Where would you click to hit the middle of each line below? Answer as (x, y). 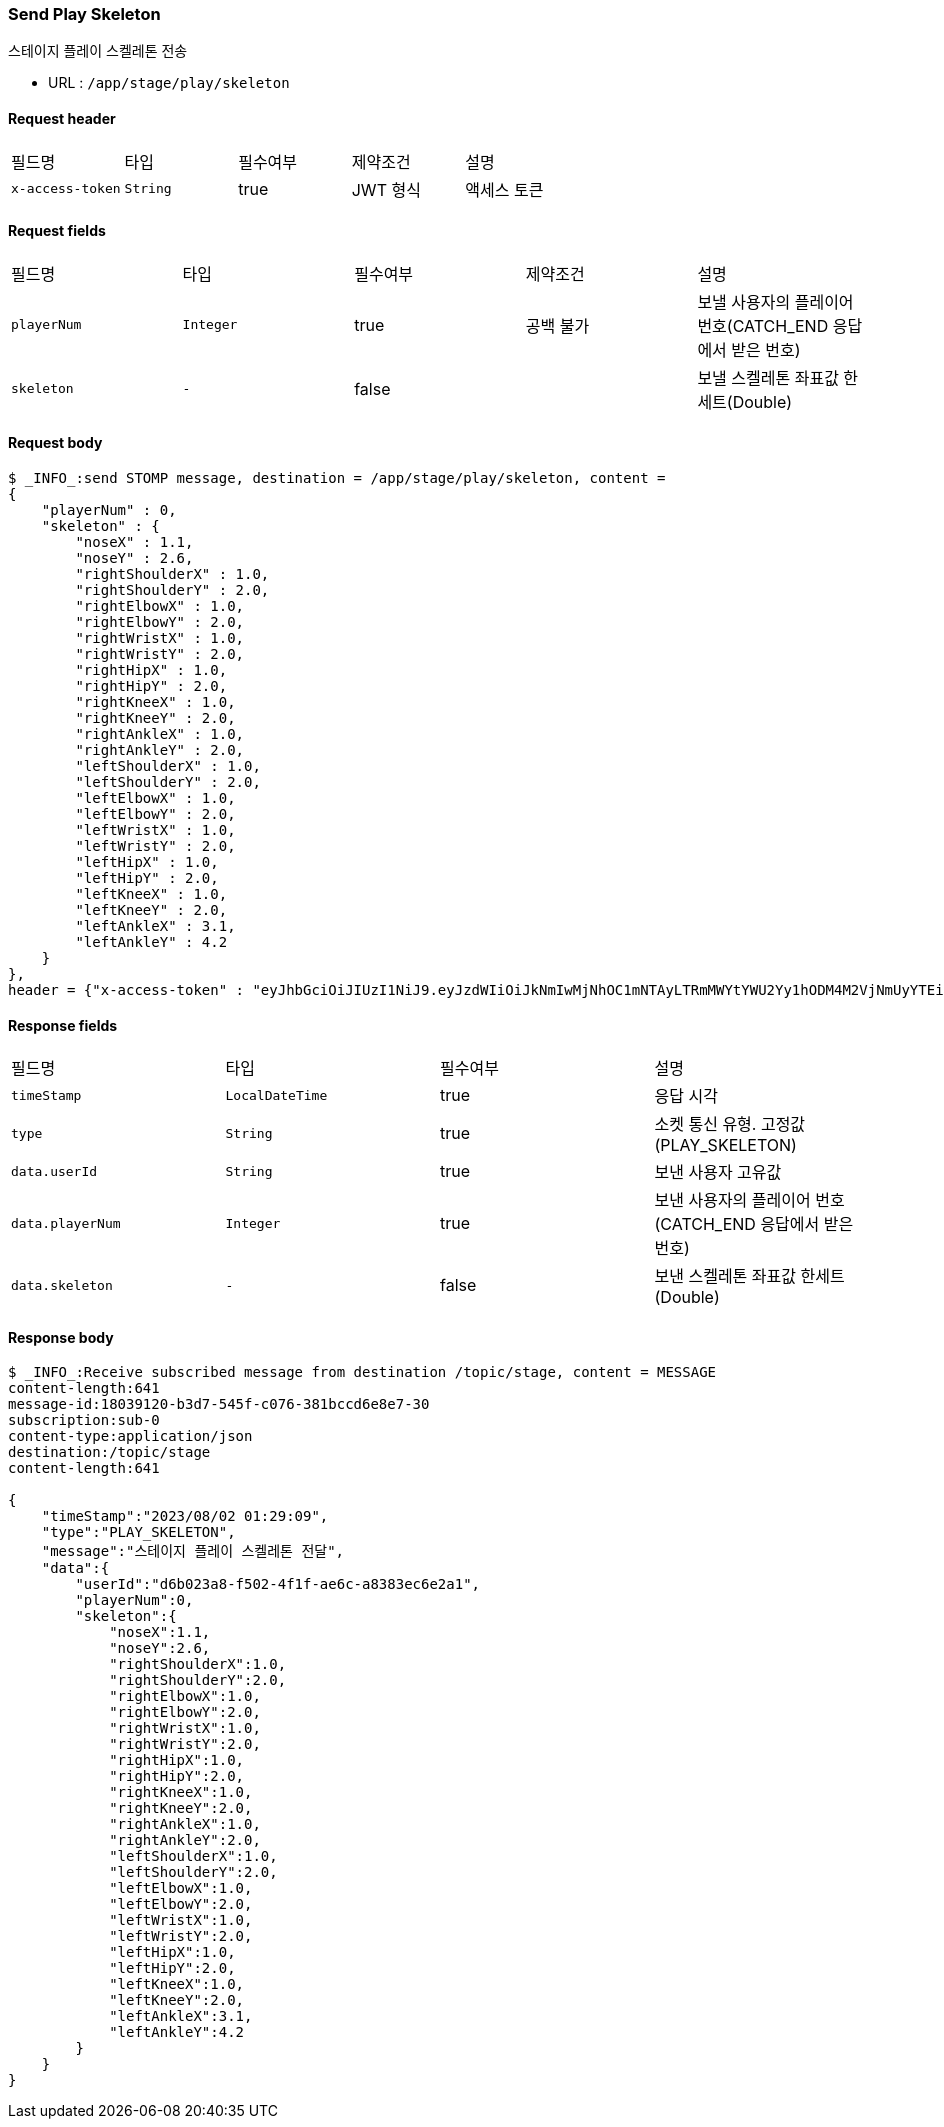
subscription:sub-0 (84, 1420)
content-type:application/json (130, 1436)
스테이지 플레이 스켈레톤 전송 (98, 51)
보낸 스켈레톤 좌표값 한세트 (749, 1276)
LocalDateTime (276, 1095)
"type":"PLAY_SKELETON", (138, 1532)
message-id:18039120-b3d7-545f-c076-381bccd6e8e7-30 (219, 1404)
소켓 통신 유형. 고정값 (730, 1124)
